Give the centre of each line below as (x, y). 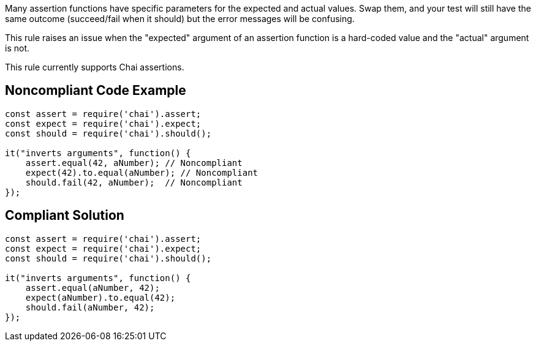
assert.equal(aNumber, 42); (92, 288)
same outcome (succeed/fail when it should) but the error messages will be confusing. (180, 19)
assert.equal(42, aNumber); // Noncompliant (134, 163)
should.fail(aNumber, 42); (90, 307)
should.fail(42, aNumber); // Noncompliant (134, 182)
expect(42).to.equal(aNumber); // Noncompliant (142, 172)
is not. (17, 48)
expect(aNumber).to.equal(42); (100, 297)
